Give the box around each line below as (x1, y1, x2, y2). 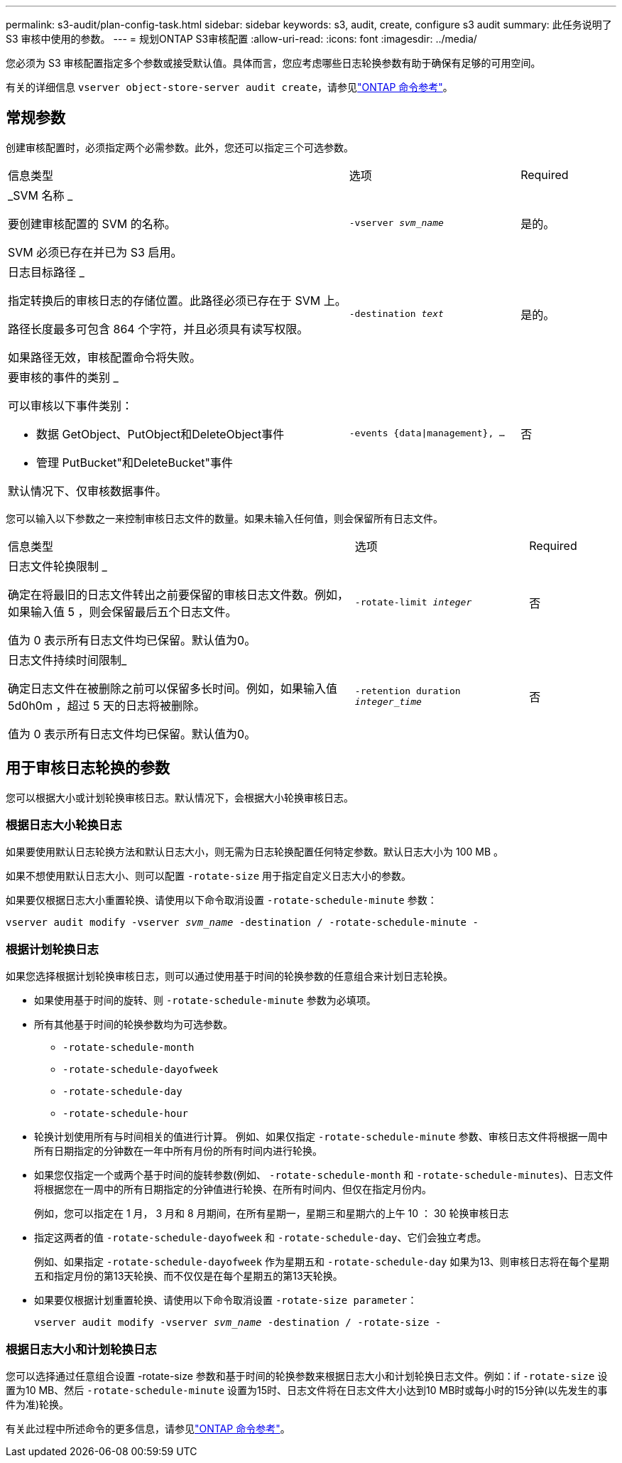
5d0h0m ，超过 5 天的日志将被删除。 (8, 698, 205, 713)
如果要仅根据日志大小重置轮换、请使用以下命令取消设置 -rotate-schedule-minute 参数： (6, 894, 437, 907)
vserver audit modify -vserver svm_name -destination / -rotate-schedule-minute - (6, 917, 479, 929)
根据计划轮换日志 (6, 941, 99, 956)
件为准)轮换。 (6, 1398, 70, 1410)
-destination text (349, 308, 444, 320)
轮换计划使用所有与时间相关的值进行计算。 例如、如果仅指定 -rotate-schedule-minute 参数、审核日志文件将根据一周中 (34, 1130, 608, 1143)
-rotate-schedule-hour (62, 1108, 189, 1120)
